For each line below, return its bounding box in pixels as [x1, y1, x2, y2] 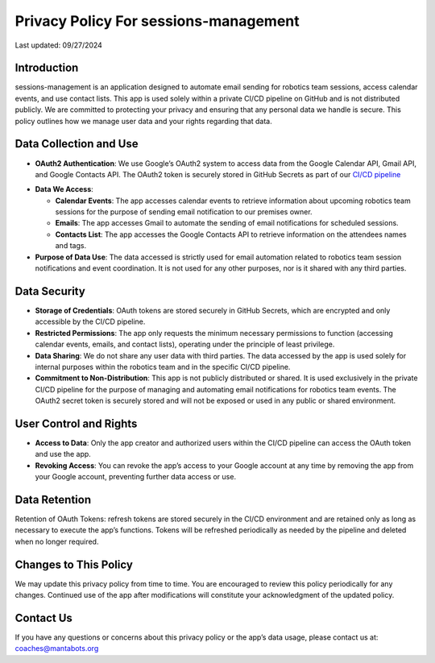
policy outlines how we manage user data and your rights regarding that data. [14, 116, 273, 126]
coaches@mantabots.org [14, 644, 99, 653]
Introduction [14, 61, 79, 75]
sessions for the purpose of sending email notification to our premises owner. [55, 207, 313, 217]
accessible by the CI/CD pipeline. [35, 317, 146, 326]
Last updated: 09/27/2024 [14, 40, 102, 50]
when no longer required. [14, 537, 99, 546]
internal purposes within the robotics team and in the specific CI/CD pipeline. [35, 362, 291, 371]
